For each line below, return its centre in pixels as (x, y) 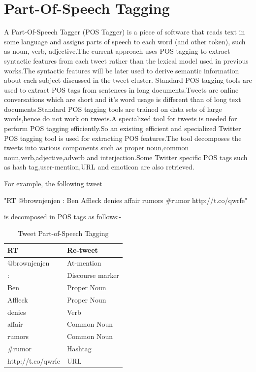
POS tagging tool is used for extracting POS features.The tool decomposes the (123, 138)
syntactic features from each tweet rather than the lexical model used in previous (126, 60)
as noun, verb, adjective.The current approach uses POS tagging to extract (117, 51)
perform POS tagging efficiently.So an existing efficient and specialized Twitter (123, 128)
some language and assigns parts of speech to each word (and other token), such (125, 41)
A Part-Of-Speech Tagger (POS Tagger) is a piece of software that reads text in (125, 32)
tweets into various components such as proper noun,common (96, 148)
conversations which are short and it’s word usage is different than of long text (123, 99)
